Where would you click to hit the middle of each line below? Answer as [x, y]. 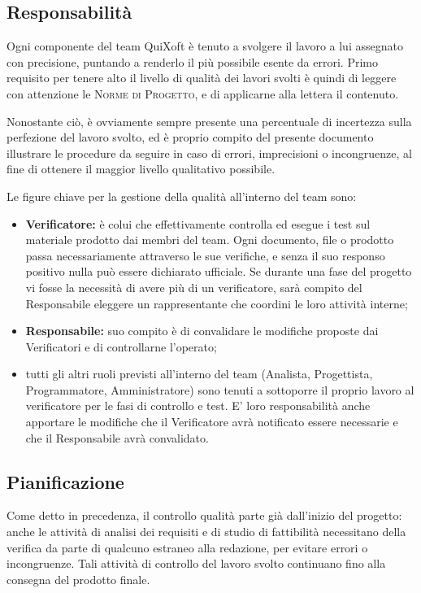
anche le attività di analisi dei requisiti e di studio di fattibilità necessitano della [206, 532]
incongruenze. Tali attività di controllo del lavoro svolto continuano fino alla [196, 563]
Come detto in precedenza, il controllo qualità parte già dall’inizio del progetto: [204, 515]
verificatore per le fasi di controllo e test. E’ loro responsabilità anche [198, 406]
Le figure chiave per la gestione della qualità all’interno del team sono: [182, 196]
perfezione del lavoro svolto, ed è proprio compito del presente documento [190, 137]
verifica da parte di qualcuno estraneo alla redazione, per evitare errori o [187, 547]
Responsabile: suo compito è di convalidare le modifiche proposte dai [202, 331]
